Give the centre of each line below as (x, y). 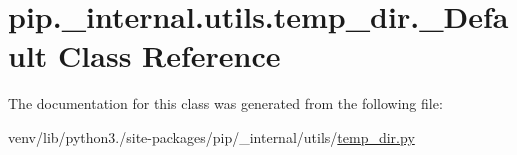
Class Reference (169, 55)
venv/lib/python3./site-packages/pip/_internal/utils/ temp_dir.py (211, 136)
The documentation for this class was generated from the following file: (225, 103)
